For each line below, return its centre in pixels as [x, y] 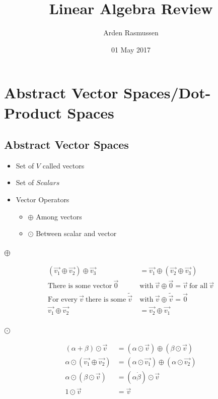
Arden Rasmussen [131, 33]
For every [63, 299]
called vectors [63, 165]
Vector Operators [43, 199]
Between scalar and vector [76, 233]
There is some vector [80, 286]
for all [198, 286]
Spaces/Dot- [167, 93]
